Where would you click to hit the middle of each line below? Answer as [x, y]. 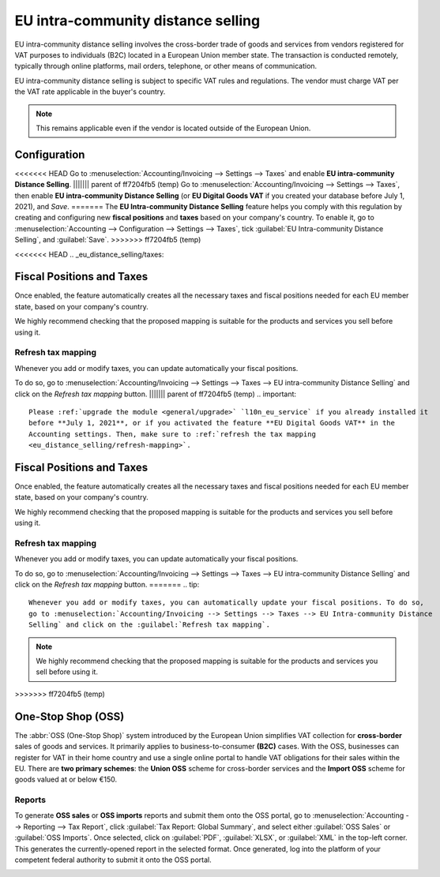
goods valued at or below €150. [66, 780]
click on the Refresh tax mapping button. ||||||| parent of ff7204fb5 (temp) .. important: [155, 394]
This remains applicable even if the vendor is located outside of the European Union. [173, 128]
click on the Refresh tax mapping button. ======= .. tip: [107, 585]
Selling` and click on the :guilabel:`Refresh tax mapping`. [149, 625]
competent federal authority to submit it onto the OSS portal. [113, 860]
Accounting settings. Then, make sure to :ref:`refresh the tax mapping [172, 434]
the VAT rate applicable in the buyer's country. [90, 92]
